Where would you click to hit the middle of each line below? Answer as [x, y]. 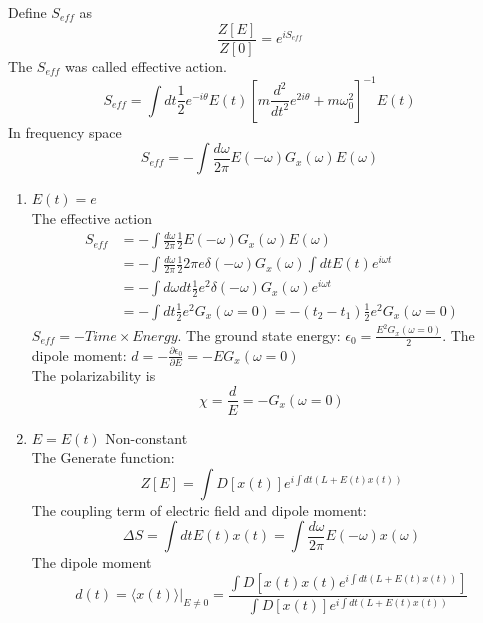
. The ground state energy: [259, 334]
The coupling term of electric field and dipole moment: [199, 509]
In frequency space [65, 131]
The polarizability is [93, 374]
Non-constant [146, 437]
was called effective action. [146, 65]
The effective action [91, 217]
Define [27, 12]
